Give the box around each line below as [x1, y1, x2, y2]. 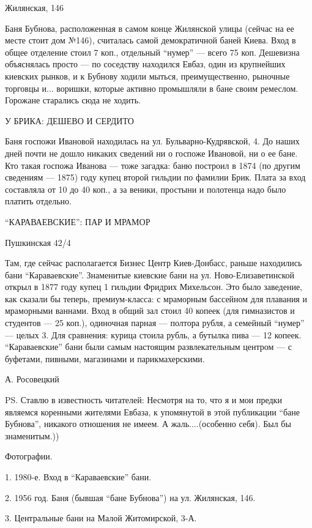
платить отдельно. [5, 195, 72, 207]
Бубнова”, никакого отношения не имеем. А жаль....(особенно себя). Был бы [5, 417, 291, 430]
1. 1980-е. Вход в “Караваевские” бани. [5, 470, 152, 483]
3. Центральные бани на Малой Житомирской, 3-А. [5, 511, 197, 524]
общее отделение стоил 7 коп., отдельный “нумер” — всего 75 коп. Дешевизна [5, 45, 300, 58]
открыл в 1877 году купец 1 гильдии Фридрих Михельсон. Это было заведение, [5, 280, 303, 293]
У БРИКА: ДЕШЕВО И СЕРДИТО [5, 114, 134, 127]
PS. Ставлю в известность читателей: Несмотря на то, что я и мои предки [5, 393, 282, 406]
